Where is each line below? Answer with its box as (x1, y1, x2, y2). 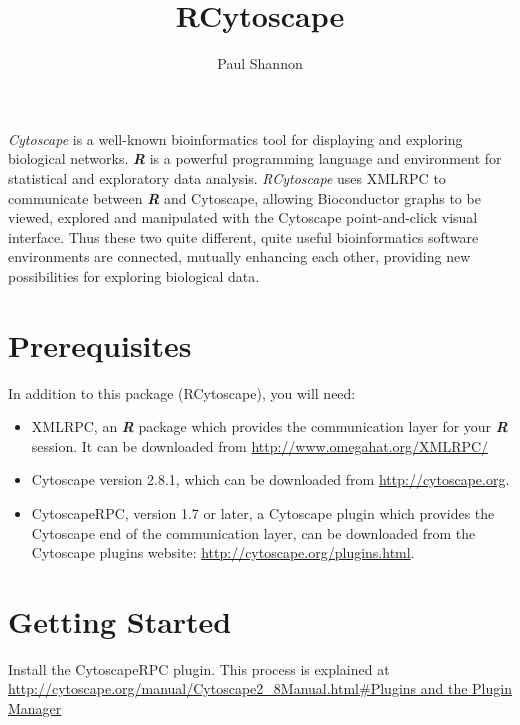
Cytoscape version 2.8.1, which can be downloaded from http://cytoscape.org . (31, 469, 510, 490)
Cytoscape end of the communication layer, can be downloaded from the (31, 522, 476, 543)
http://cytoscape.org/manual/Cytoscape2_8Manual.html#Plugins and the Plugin (8, 678, 512, 699)
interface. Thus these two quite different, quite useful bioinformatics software (8, 226, 479, 247)
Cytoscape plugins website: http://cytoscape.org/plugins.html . (31, 542, 415, 563)
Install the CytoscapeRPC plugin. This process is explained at (8, 658, 390, 679)
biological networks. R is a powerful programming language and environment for (8, 148, 502, 169)
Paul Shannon (217, 53, 303, 74)
